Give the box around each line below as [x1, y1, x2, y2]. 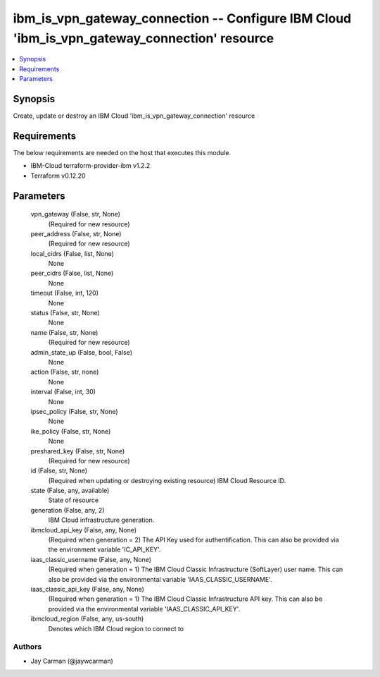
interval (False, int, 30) [30, 388, 96, 396]
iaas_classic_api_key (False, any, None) [30, 585, 144, 593]
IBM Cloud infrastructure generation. [48, 516, 155, 525]
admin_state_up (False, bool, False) [30, 348, 133, 356]
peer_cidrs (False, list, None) [30, 269, 114, 278]
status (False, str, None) [30, 309, 100, 317]
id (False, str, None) [30, 466, 88, 475]
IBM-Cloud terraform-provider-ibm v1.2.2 [30, 161, 151, 170]
